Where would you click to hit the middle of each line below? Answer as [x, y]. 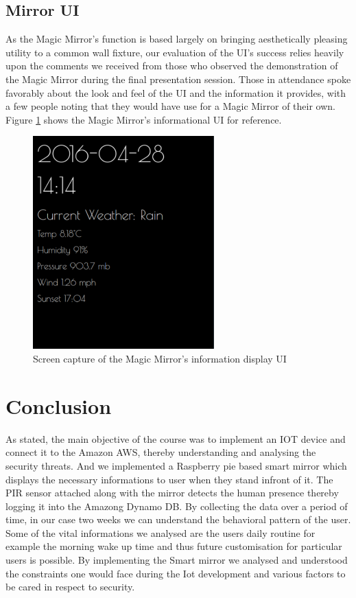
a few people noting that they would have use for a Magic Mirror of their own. [170, 106]
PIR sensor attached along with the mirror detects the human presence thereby [172, 493]
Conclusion [59, 405]
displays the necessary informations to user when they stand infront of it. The [169, 479]
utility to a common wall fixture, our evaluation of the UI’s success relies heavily [175, 52]
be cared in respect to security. [70, 587]
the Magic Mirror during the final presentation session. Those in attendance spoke [178, 79]
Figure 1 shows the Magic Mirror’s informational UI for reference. [144, 119]
